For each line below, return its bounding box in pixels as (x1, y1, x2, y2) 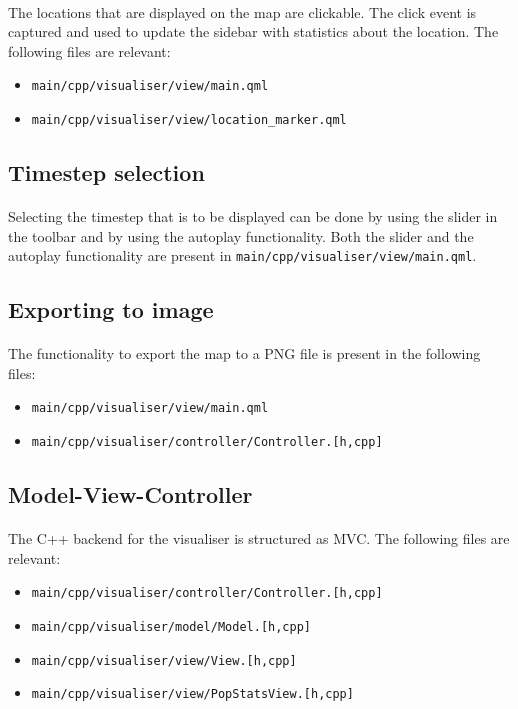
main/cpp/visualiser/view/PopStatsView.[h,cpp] (31, 687, 354, 702)
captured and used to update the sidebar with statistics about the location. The (8, 21, 499, 42)
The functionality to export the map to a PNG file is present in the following (8, 343, 481, 364)
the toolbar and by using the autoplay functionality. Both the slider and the (8, 225, 474, 246)
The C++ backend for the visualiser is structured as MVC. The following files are (8, 528, 510, 549)
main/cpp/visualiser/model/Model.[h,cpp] (31, 620, 311, 634)
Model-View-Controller (8, 479, 253, 510)
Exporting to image (8, 294, 214, 325)
